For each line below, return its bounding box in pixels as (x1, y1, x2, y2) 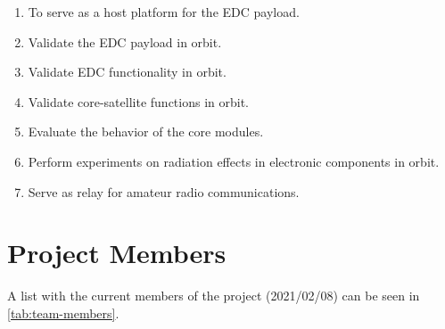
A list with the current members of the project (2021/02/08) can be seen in (7, 286, 420, 305)
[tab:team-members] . (7, 303, 119, 322)
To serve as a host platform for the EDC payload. (28, 3, 300, 21)
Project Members (7, 234, 227, 271)
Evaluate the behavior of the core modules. (28, 122, 264, 141)
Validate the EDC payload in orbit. (28, 32, 222, 51)
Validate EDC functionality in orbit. (28, 62, 227, 81)
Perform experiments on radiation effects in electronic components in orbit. (28, 152, 440, 170)
